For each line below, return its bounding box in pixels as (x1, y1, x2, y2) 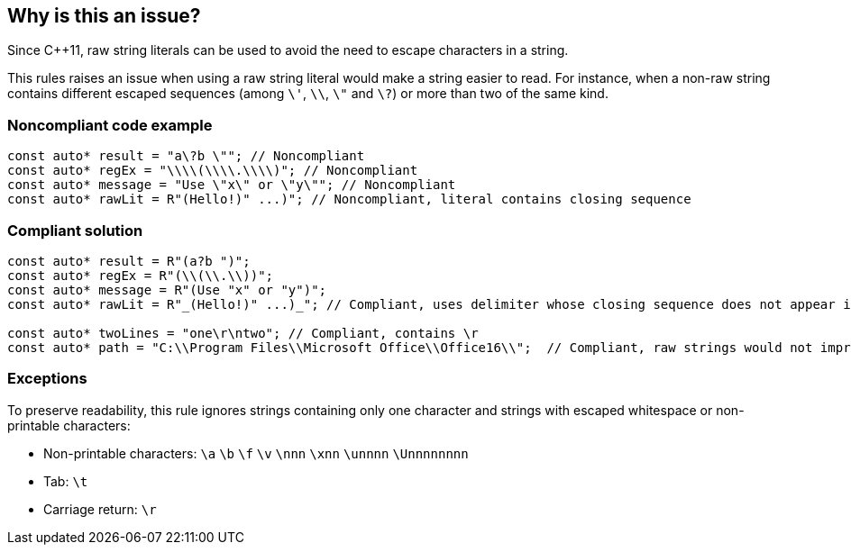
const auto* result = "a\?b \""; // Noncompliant (7, 149, 365, 164)
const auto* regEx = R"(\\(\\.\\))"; (7, 267, 274, 283)
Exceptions (7, 369, 87, 388)
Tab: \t (43, 473, 88, 489)
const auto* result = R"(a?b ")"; (7, 253, 251, 268)
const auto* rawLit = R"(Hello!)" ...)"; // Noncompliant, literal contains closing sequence (7, 192, 691, 207)
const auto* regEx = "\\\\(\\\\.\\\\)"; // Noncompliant (7, 163, 418, 178)
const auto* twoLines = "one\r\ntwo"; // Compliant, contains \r (7, 325, 479, 340)
